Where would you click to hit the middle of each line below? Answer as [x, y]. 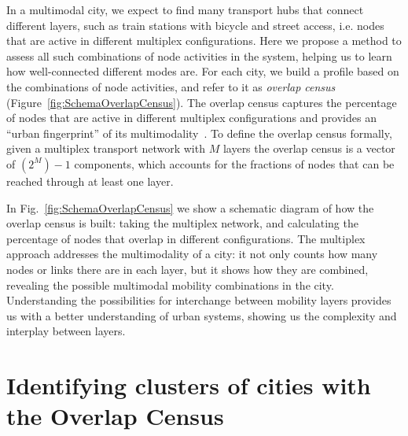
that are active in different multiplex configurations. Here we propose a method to [204, 41]
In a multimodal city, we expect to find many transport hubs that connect [185, 9]
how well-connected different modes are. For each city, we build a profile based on [203, 71]
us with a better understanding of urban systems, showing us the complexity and [202, 315]
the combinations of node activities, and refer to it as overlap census [171, 86]
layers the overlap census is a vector [309, 148]
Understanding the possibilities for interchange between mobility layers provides [199, 300]
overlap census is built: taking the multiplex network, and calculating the [182, 223]
